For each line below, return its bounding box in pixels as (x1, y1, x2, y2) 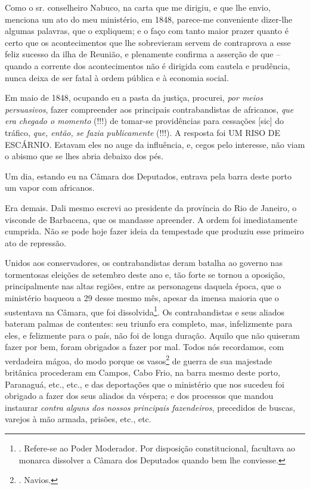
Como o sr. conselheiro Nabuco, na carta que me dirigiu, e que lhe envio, (5, 1, 271, 13)
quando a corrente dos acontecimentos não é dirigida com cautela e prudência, (5, 59, 290, 72)
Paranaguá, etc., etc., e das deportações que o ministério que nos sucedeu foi (5, 377, 284, 390)
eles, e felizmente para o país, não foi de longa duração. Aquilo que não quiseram (5, 329, 300, 341)
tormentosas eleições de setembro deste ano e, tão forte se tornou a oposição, (5, 268, 285, 280)
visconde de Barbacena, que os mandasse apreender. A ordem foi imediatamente (5, 213, 297, 225)
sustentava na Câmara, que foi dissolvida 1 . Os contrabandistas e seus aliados (5, 304, 285, 318)
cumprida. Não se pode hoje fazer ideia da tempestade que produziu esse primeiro (5, 225, 304, 237)
